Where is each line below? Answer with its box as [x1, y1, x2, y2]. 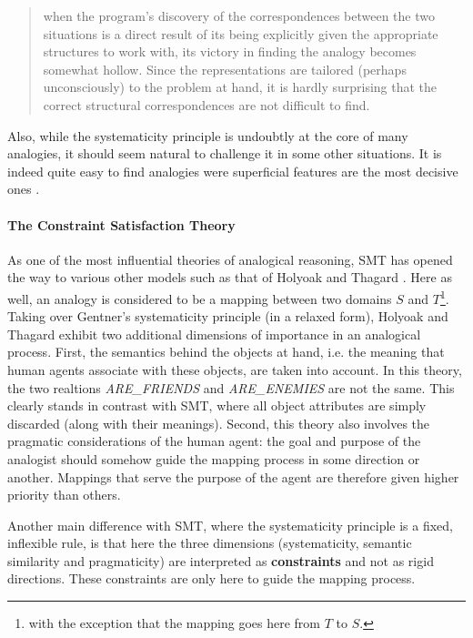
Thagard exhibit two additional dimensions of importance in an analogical [7, 324, 421, 343]
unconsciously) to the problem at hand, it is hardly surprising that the [43, 77, 438, 96]
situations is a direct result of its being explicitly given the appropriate [43, 24, 438, 43]
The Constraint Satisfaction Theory [7, 215, 236, 234]
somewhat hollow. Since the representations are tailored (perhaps [43, 59, 407, 78]
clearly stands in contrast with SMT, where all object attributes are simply [7, 396, 427, 415]
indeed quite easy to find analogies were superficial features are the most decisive [7, 161, 458, 180]
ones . [7, 179, 40, 198]
